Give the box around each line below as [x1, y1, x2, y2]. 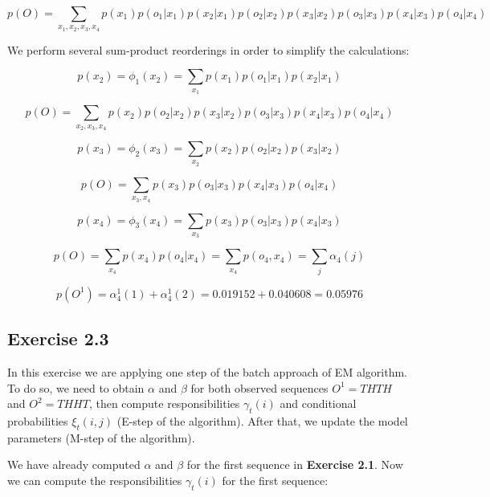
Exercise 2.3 [7, 326, 109, 351]
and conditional [280, 395, 357, 412]
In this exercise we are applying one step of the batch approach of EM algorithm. [7, 363, 407, 380]
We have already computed [7, 456, 141, 473]
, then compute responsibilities [88, 395, 240, 412]
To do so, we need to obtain [7, 379, 145, 396]
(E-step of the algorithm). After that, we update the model [116, 412, 408, 429]
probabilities [7, 412, 68, 429]
